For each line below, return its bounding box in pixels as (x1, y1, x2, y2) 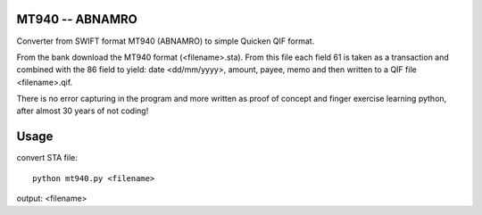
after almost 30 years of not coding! (16, 105, 149, 116)
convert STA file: (16, 153, 78, 163)
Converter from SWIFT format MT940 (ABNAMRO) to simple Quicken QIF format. (16, 36, 315, 46)
